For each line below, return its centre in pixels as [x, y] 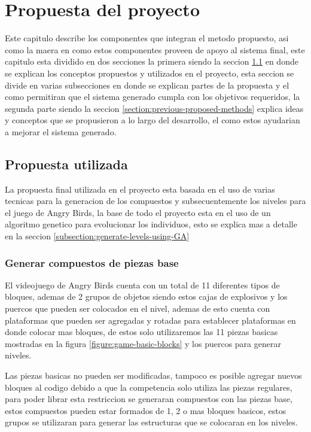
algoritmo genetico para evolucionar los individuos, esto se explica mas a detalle [151, 224]
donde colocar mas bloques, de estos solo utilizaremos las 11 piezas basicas [141, 332]
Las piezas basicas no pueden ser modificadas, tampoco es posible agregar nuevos [153, 375]
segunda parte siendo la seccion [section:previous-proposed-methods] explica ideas [154, 108]
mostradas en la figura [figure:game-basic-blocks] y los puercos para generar [143, 343]
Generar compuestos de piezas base [92, 262]
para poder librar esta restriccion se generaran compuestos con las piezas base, [149, 399]
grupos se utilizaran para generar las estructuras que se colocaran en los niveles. [151, 422]
